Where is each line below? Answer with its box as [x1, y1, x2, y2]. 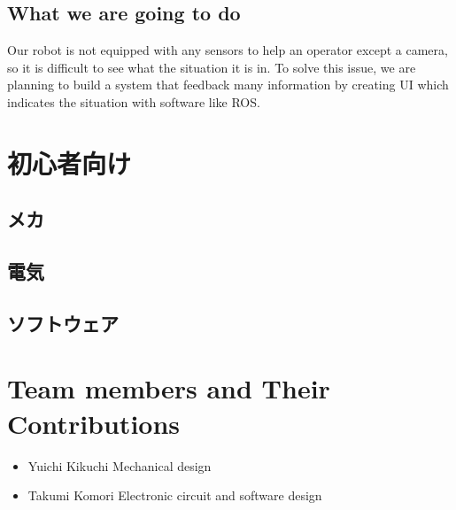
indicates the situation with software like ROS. [7, 92, 260, 111]
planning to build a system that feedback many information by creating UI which [7, 75, 449, 94]
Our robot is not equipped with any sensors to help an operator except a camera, [7, 41, 448, 59]
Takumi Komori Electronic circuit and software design [27, 486, 322, 505]
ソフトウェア [7, 309, 119, 336]
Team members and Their [7, 370, 330, 406]
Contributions [7, 405, 181, 441]
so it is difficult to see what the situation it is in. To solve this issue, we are [7, 58, 416, 76]
